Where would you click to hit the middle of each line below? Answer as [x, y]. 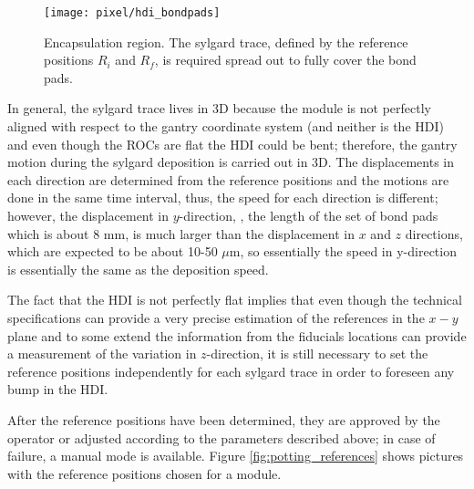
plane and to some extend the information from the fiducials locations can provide [237, 335]
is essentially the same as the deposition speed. [138, 269]
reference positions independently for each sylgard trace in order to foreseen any [231, 371]
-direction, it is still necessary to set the [317, 354]
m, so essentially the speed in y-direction [343, 251]
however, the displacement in [88, 215]
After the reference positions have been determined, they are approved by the [224, 419]
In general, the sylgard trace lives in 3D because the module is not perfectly [219, 108]
